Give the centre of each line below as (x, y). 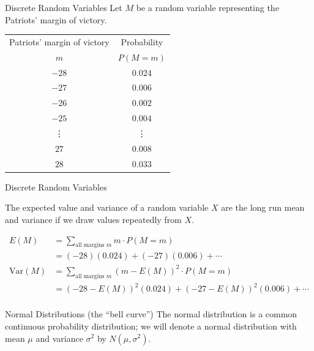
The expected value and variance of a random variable (107, 207)
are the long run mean (263, 207)
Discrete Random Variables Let (64, 7)
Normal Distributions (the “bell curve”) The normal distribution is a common (151, 314)
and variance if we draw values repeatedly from (93, 219)
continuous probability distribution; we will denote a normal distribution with (151, 326)
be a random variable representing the (207, 7)
